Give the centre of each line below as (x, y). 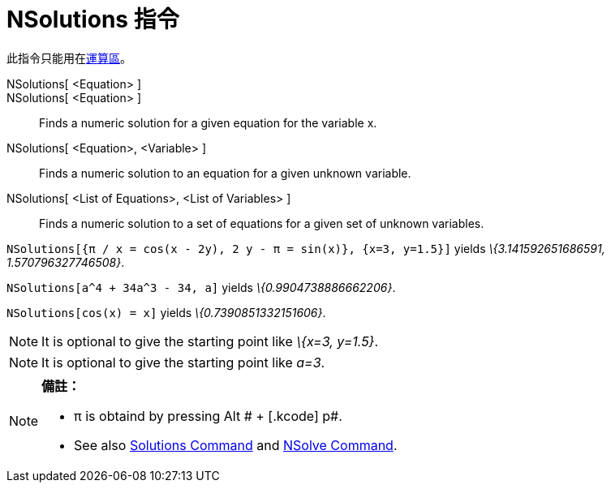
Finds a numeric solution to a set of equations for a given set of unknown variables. (262, 223)
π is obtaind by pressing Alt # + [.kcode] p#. (208, 416)
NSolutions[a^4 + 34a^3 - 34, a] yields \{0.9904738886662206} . (201, 287)
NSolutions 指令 (93, 19)
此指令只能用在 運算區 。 (69, 58)
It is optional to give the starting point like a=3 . (183, 362)
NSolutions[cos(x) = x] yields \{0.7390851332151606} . (166, 312)
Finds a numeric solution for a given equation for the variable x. (208, 122)
